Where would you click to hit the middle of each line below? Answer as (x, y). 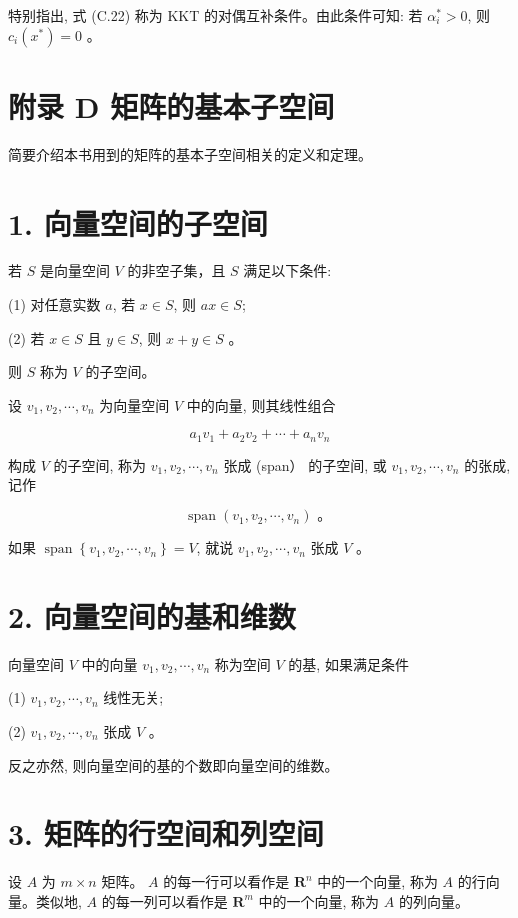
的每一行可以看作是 (226, 881)
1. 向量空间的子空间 (138, 222)
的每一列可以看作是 (164, 900)
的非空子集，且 (176, 270)
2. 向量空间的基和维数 (152, 615)
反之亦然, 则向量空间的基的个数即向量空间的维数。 (173, 764)
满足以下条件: (287, 270)
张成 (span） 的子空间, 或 (305, 464)
